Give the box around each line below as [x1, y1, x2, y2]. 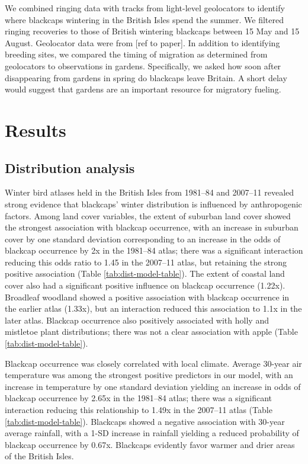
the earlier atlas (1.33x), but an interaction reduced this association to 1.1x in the [5, 302, 302, 315]
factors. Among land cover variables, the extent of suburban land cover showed [5, 209, 291, 222]
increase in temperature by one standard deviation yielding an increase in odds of [5, 380, 301, 392]
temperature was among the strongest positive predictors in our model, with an [5, 369, 293, 381]
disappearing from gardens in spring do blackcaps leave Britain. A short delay [5, 71, 287, 84]
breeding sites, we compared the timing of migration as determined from [5, 48, 268, 60]
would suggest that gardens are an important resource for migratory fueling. [5, 83, 281, 95]
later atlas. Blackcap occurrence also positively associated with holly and [5, 313, 269, 326]
